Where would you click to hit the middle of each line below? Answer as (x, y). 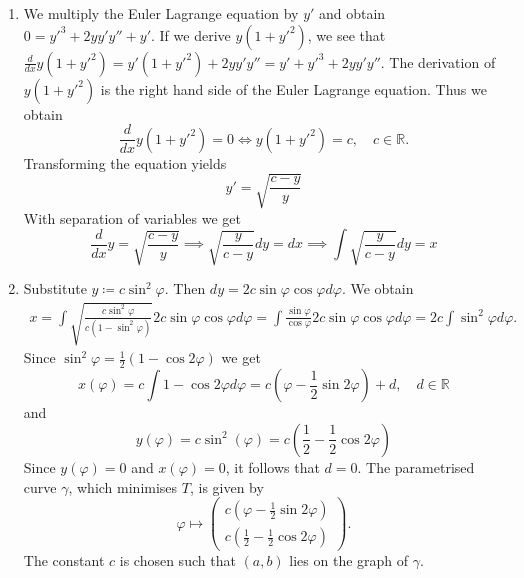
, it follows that (272, 466)
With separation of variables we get (132, 217)
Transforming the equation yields (125, 162)
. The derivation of (438, 61)
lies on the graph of (349, 560)
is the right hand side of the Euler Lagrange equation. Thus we (293, 88)
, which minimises (123, 486)
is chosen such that (177, 560)
